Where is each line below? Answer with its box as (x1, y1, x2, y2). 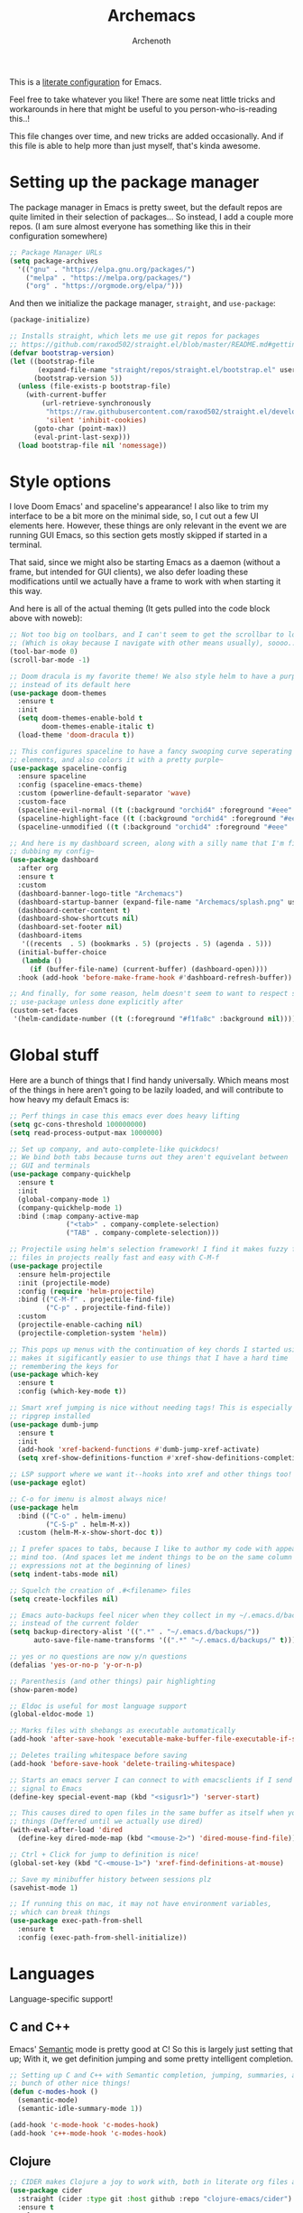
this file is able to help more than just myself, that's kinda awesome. (9, 140, 261, 151)
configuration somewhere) (9, 230, 108, 241)
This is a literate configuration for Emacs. (9, 76, 162, 87)
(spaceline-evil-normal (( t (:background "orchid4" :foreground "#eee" (17, 805, 293, 814)
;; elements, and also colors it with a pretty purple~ (9, 755, 224, 764)
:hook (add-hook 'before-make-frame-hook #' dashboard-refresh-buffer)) (17, 972, 293, 982)
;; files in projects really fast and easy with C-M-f (9, 1253, 220, 1262)
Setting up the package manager (9, 172, 260, 192)
